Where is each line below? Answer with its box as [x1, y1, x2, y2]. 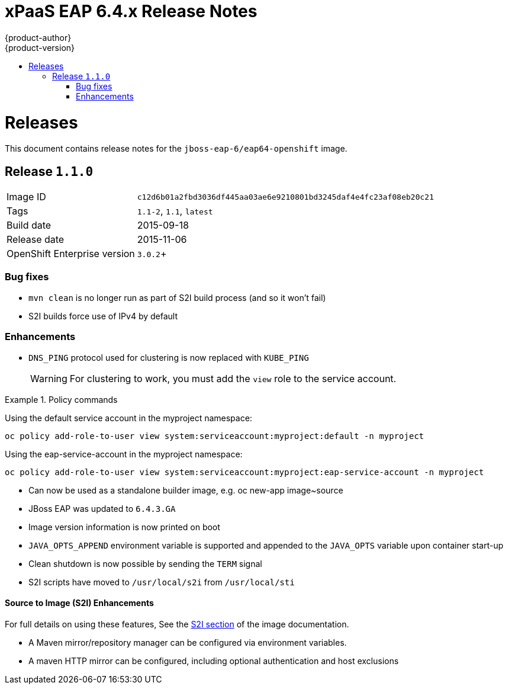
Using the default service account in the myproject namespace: [5, 412, 252, 423]
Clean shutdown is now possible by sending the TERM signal [28, 558, 262, 569]
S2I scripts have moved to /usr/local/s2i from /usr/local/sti [28, 576, 295, 587]
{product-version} [5, 42, 75, 53]
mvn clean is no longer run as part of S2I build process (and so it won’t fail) [28, 292, 326, 303]
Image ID [7, 191, 46, 203]
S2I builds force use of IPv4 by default [28, 310, 178, 321]
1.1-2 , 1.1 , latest [137, 205, 213, 217]
